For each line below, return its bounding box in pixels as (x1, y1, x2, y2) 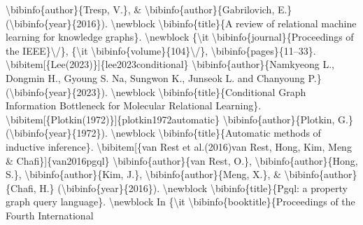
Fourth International (6, 207, 94, 222)
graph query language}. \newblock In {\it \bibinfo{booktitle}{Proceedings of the (6, 194, 355, 209)
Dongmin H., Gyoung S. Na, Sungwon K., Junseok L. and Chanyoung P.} (6, 70, 322, 85)
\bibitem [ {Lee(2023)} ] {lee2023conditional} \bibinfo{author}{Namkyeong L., (6, 57, 334, 71)
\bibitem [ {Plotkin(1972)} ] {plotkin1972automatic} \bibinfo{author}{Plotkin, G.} (6, 111, 353, 126)
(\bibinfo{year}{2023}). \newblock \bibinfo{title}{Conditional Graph (6, 84, 306, 99)
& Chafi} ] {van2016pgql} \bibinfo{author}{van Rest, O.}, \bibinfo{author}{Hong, (6, 153, 358, 168)
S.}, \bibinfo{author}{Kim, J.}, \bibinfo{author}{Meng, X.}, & (6, 167, 281, 182)
